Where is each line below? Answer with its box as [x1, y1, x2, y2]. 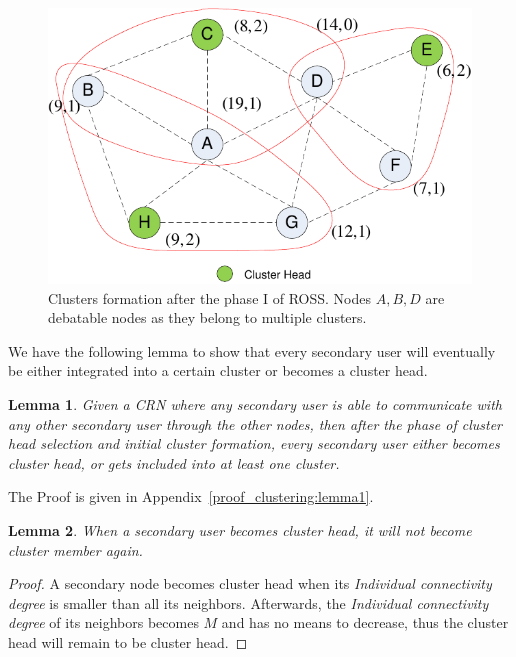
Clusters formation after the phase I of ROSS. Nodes [48, 287, 372, 308]
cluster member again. [8, 539, 143, 560]
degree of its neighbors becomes [8, 612, 199, 633]
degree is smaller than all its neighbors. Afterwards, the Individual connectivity [8, 592, 489, 613]
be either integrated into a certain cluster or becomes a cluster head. [8, 360, 428, 381]
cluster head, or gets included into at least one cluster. [8, 452, 340, 473]
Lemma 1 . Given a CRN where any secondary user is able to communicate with [8, 394, 502, 414]
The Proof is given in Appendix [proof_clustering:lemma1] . [8, 486, 374, 507]
